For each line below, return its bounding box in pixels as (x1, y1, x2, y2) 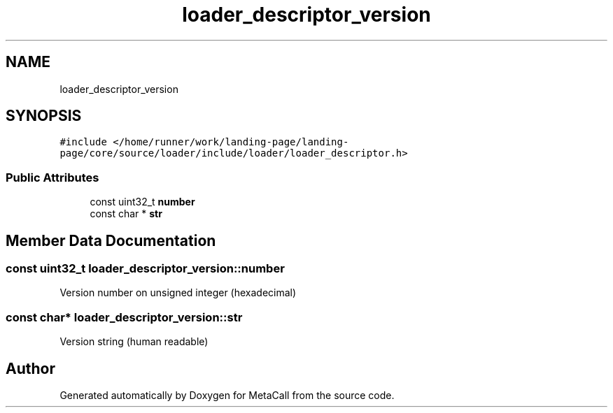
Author (6, 359, 55, 377)
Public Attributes (6, 170, 99, 184)
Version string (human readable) (59, 335, 209, 348)
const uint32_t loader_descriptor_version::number (6, 261, 285, 276)
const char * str (90, 208, 162, 220)
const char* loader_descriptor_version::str (6, 310, 243, 324)
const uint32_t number (90, 196, 195, 208)
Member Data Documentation (6, 231, 216, 249)
